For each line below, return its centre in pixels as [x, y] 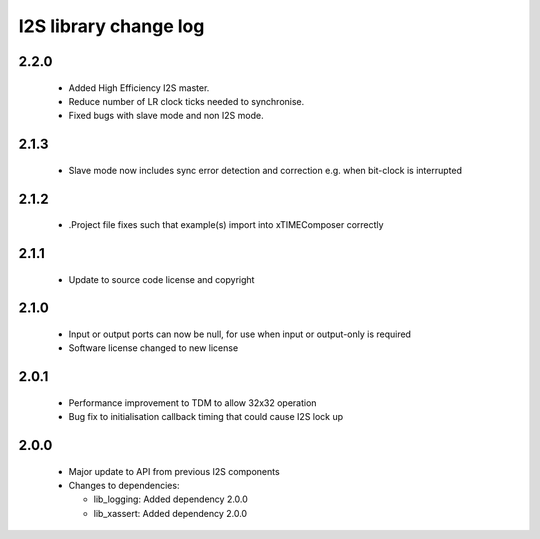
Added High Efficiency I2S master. [139, 87]
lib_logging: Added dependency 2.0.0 [171, 499]
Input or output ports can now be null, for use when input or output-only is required [240, 334]
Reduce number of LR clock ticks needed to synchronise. [186, 101]
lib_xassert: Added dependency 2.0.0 [170, 513]
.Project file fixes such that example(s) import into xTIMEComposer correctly [226, 225]
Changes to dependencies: [124, 485]
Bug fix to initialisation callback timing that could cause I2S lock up [206, 417]
